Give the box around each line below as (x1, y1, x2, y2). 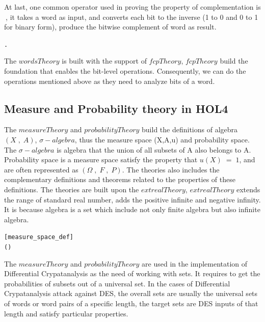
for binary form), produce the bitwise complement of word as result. (4, 21, 217, 32)
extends (236, 184, 260, 194)
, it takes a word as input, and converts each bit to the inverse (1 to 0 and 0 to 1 (6, 11, 258, 22)
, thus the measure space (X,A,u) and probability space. (74, 134, 250, 145)
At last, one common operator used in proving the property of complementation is (4, 2, 261, 12)
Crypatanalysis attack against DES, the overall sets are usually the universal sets (4, 288, 258, 299)
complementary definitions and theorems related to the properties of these (4, 174, 235, 185)
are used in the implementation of (142, 258, 248, 269)
